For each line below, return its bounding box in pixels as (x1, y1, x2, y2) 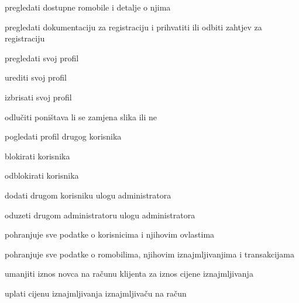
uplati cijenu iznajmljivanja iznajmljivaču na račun (5, 287, 187, 299)
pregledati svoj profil (5, 51, 79, 64)
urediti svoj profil (5, 71, 67, 83)
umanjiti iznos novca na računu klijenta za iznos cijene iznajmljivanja (5, 267, 253, 280)
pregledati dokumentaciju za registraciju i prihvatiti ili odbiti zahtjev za (5, 20, 262, 33)
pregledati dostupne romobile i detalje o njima (5, 1, 171, 13)
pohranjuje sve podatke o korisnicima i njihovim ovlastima (5, 228, 215, 241)
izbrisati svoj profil (5, 90, 72, 103)
